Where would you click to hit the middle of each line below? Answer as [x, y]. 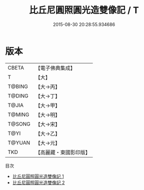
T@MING [18, 114]
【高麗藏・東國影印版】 [63, 152]
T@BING [18, 86]
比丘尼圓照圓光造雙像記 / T [84, 10]
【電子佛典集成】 [55, 68]
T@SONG [19, 124]
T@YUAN [19, 142]
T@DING [18, 95]
